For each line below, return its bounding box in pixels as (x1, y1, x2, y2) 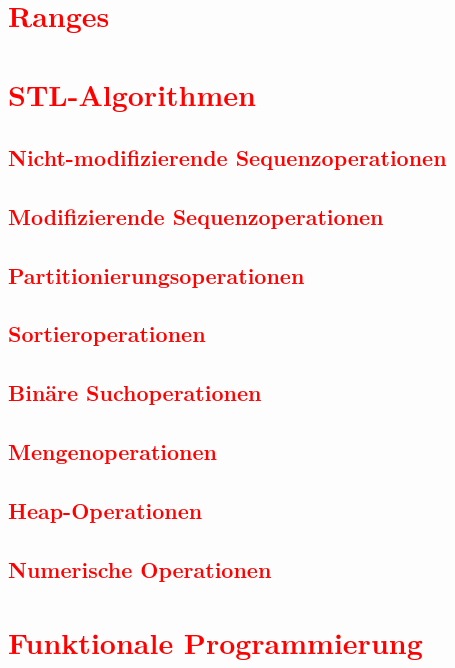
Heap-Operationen (8, 494, 203, 525)
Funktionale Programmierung (8, 622, 423, 663)
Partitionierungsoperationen (8, 259, 305, 290)
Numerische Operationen (8, 553, 272, 584)
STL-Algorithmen (8, 73, 256, 114)
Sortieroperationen (8, 318, 206, 349)
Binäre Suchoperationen (8, 377, 262, 408)
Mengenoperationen (8, 436, 217, 467)
